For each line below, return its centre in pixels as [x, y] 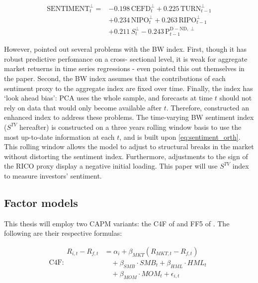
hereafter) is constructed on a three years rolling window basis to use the [130, 127]
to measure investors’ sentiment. [53, 175]
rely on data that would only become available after [83, 107]
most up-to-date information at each [59, 137]
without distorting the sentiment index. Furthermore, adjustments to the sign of [126, 156]
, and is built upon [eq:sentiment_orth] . [180, 137]
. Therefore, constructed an [208, 107]
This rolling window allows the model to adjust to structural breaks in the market [129, 146]
